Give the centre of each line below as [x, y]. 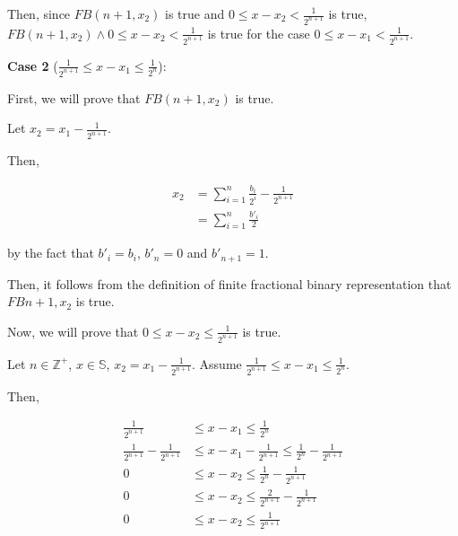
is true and [194, 13]
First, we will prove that [74, 97]
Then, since [39, 13]
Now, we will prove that [73, 331]
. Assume [217, 363]
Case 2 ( [33, 65]
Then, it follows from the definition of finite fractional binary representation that [229, 283]
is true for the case [259, 33]
